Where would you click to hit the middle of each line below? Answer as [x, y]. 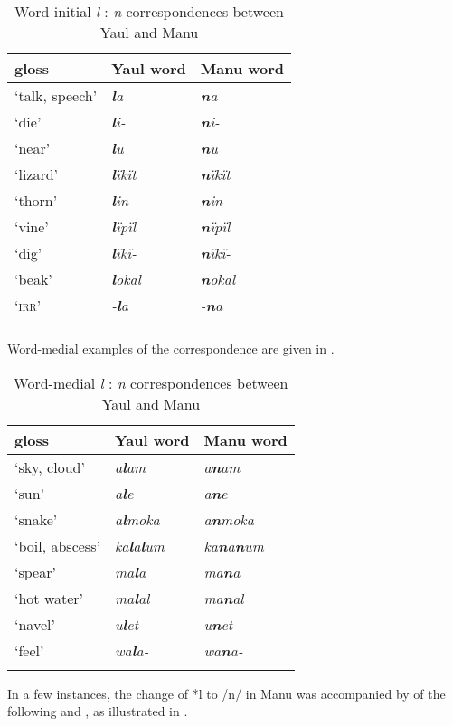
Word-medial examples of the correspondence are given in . [171, 348]
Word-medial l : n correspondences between [151, 382]
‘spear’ [35, 571]
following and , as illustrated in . [98, 711]
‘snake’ [36, 519]
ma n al [224, 598]
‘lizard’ [37, 174]
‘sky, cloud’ [50, 467]
